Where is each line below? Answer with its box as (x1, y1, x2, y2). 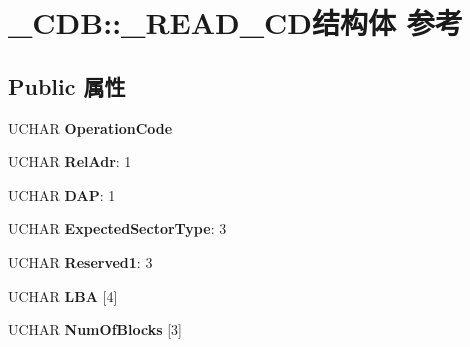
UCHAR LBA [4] (8, 285, 118, 306)
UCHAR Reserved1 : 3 (8, 251, 153, 272)
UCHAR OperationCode (8, 117, 173, 138)
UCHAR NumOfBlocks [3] (8, 319, 182, 340)
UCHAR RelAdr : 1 (8, 151, 132, 172)
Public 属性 (8, 70, 126, 101)
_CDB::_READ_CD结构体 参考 (8, 2, 463, 43)
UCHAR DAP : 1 (8, 184, 116, 205)
